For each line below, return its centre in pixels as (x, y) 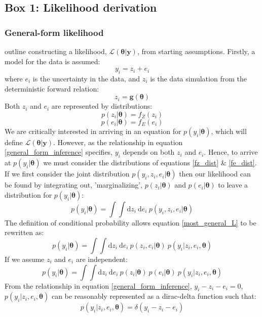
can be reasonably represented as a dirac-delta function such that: (154, 296)
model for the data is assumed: (52, 61)
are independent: (102, 259)
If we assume (25, 259)
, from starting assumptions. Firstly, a (196, 51)
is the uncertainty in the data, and (86, 78)
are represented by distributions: (102, 106)
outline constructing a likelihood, (56, 51)
